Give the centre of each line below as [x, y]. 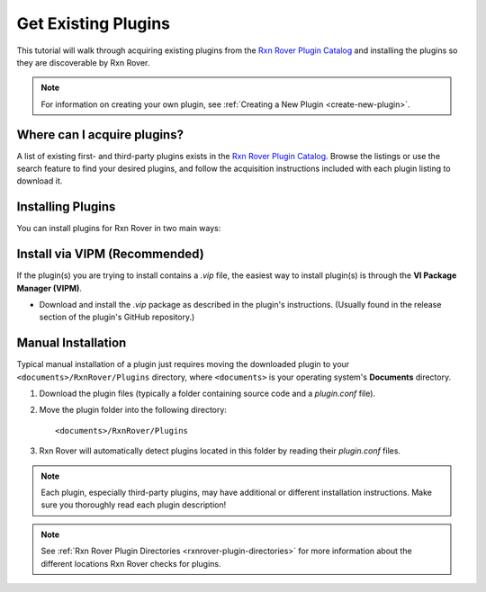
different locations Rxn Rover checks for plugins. [131, 563]
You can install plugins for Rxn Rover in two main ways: [119, 229]
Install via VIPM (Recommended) [110, 254]
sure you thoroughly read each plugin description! [134, 505]
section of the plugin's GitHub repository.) [117, 317]
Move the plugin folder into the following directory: [133, 410]
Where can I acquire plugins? [100, 135]
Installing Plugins [66, 207]
